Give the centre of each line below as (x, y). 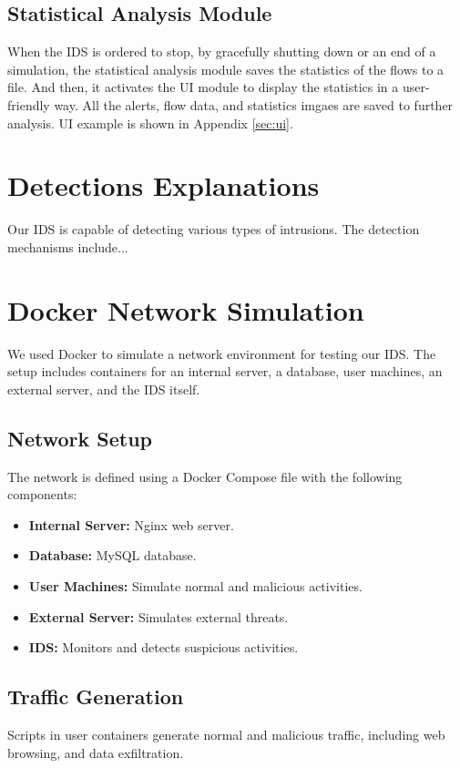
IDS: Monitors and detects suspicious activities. (164, 647)
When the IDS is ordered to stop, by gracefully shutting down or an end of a (222, 51)
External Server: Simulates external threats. (158, 616)
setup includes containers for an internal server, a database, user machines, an (225, 371)
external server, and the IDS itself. (104, 389)
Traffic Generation (96, 696)
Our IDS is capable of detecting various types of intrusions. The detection (214, 229)
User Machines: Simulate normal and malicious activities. (195, 585)
